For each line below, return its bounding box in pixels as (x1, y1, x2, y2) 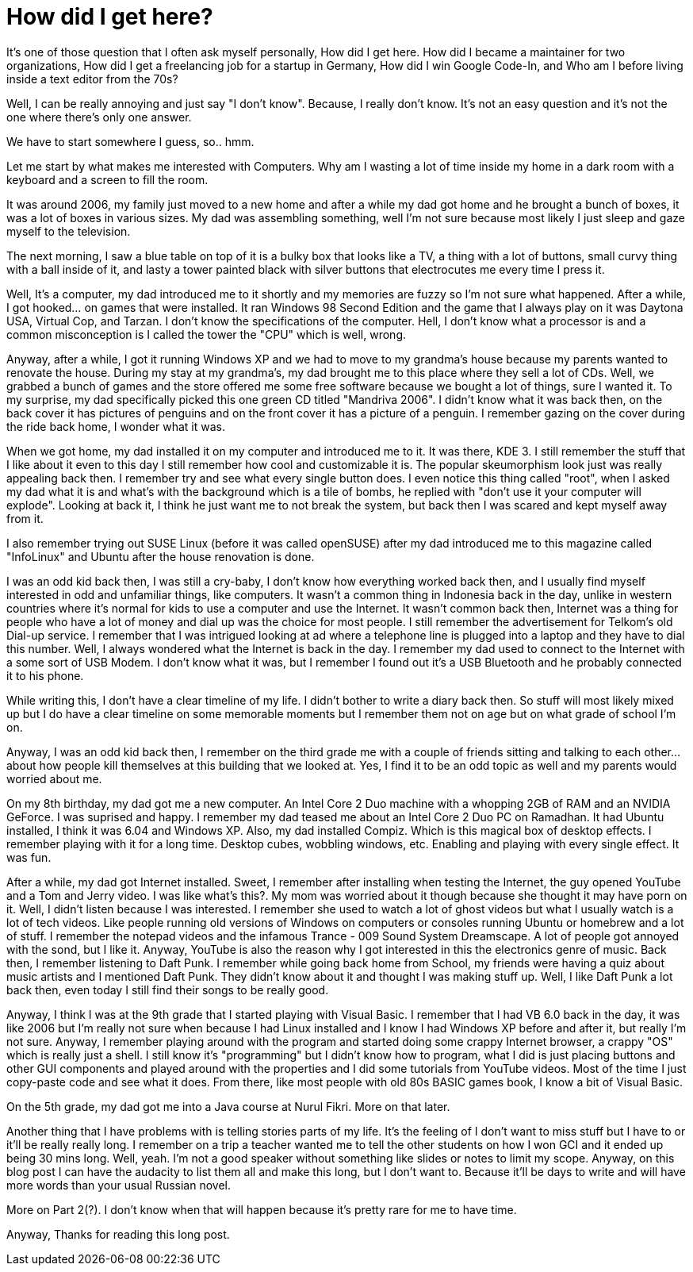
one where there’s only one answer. (6, 110, 192, 124)
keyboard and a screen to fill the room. (6, 172, 209, 186)
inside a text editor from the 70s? (6, 71, 178, 86)
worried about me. (6, 771, 102, 786)
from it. (6, 511, 44, 525)
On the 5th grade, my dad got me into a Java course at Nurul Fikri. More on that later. (6, 1099, 450, 1113)
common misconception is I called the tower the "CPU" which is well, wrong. (6, 327, 406, 341)
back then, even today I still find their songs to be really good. (6, 982, 329, 997)
